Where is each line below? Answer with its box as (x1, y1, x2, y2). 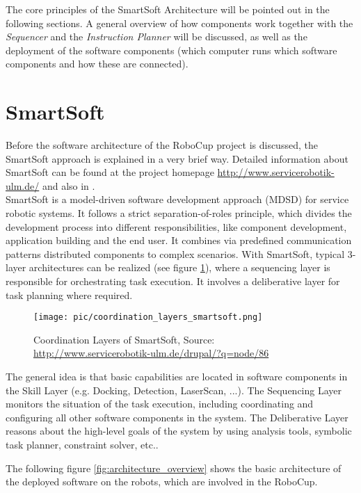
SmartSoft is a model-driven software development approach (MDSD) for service (6, 192, 349, 207)
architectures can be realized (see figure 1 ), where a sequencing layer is (29, 260, 330, 275)
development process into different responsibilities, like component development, (6, 219, 347, 234)
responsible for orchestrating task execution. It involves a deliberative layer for (6, 274, 340, 289)
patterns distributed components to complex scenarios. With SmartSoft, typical (6, 246, 345, 261)
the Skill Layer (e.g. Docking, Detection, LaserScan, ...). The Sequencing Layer (6, 382, 342, 397)
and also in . (42, 178, 95, 193)
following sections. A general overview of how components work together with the (6, 15, 353, 30)
